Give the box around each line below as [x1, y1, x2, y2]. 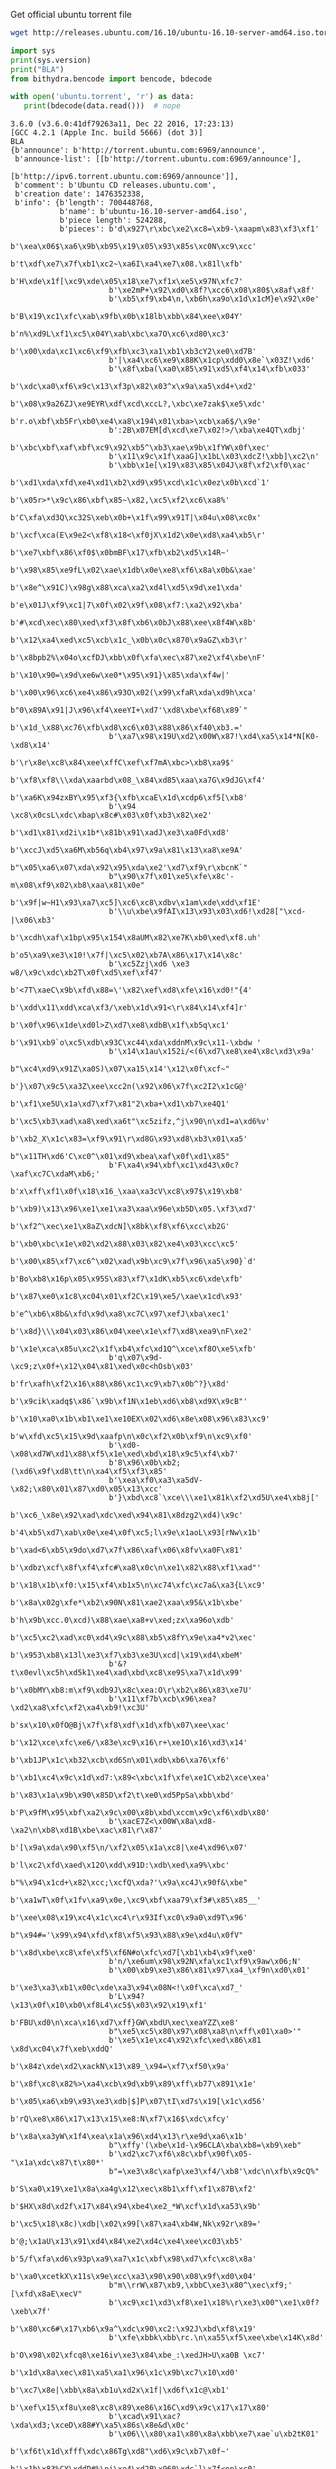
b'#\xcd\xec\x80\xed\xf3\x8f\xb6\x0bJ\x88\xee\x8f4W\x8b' [10, 618, 257, 628]
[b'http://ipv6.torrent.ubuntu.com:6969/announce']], [10, 172, 240, 182]
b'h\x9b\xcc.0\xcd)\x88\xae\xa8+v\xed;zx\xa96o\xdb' [10, 1615, 235, 1626]
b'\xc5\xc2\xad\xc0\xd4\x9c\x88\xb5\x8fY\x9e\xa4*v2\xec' [10, 1633, 257, 1643]
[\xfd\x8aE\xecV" [10, 2289, 83, 2299]
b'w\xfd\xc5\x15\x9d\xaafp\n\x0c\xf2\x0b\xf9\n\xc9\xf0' [10, 1432, 253, 1442]
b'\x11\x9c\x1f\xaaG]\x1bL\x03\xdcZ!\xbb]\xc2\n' [108, 452, 320, 462]
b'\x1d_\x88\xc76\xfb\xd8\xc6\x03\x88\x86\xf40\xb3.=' [10, 723, 244, 733]
